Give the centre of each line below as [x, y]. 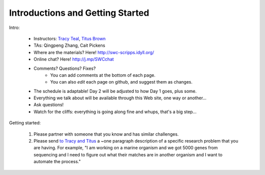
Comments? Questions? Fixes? [65, 68]
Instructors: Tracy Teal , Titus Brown [70, 38]
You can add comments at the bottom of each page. [103, 75]
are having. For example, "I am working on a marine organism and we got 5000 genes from [126, 148]
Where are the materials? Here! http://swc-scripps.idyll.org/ [94, 52]
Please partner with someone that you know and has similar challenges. [106, 134]
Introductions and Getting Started [79, 13]
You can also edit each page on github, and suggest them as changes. [121, 82]
